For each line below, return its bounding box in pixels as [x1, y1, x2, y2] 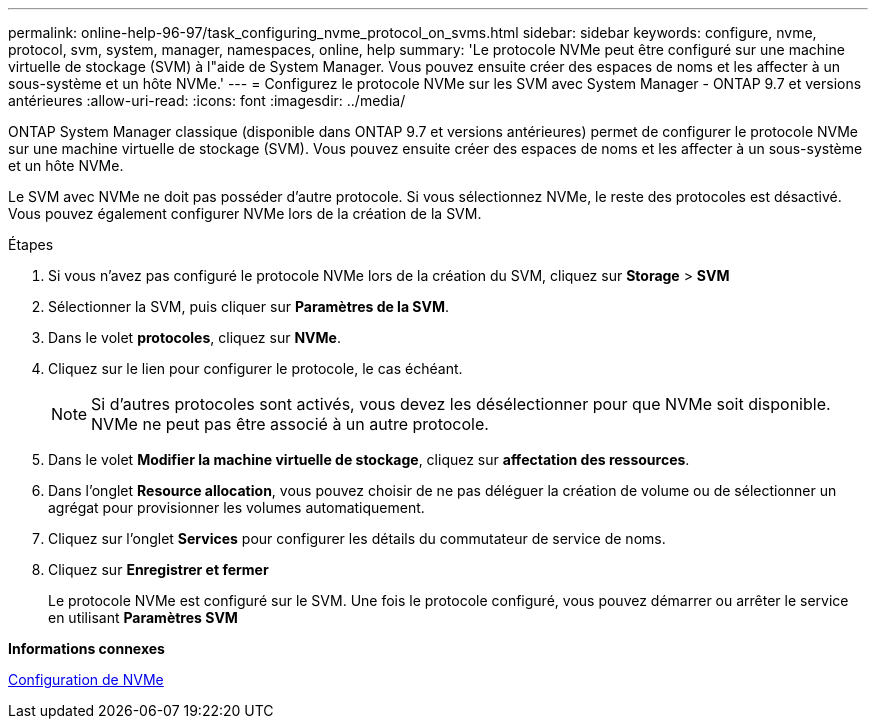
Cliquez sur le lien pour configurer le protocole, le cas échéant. [48, 360, 463, 377]
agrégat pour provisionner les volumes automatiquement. [48, 499, 425, 516]
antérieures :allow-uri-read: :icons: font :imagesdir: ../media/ [8, 92, 406, 109]
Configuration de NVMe [8, 671, 164, 688]
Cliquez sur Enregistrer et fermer [48, 561, 269, 578]
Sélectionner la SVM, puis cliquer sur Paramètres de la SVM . [48, 298, 450, 315]
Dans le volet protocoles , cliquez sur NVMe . [48, 329, 341, 346]
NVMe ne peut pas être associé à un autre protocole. [91, 414, 489, 434]
